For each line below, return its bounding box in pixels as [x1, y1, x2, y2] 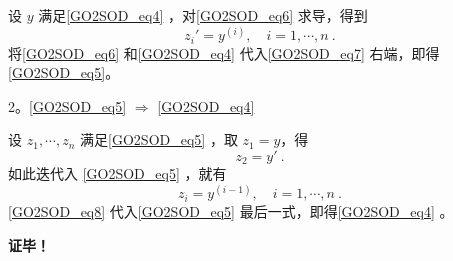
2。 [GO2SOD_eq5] [8, 95, 127, 116]
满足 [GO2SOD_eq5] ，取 [80, 129, 238, 150]
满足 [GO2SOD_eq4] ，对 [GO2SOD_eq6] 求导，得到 [38, 5, 368, 25]
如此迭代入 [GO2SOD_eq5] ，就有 [8, 163, 227, 184]
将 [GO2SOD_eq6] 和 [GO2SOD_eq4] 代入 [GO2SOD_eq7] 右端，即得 [8, 42, 440, 63]
